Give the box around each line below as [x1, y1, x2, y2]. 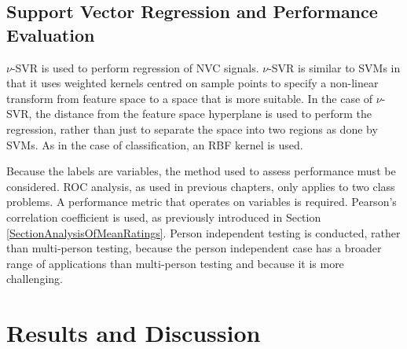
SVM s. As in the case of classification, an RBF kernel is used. [6, 136, 303, 152]
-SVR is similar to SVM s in [268, 59, 401, 75]
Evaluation [6, 22, 95, 46]
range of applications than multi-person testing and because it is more [6, 255, 344, 271]
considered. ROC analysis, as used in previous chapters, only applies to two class [6, 178, 395, 194]
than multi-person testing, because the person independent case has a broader [6, 240, 382, 256]
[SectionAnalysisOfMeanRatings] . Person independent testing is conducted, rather [6, 224, 401, 241]
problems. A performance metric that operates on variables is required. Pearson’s [6, 193, 397, 210]
